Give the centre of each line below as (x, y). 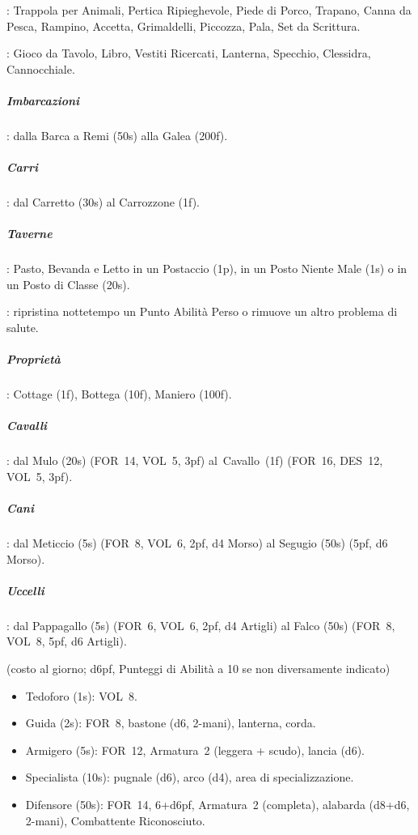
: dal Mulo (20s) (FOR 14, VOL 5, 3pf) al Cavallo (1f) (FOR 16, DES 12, (195, 460)
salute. (23, 328)
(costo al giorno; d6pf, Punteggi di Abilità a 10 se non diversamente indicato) (198, 669)
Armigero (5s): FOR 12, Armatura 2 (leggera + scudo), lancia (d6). (195, 750)
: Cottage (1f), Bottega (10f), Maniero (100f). (119, 394)
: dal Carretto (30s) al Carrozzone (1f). (103, 202)
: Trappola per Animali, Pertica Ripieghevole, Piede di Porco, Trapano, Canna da (209, 10)
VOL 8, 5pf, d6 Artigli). (67, 641)
